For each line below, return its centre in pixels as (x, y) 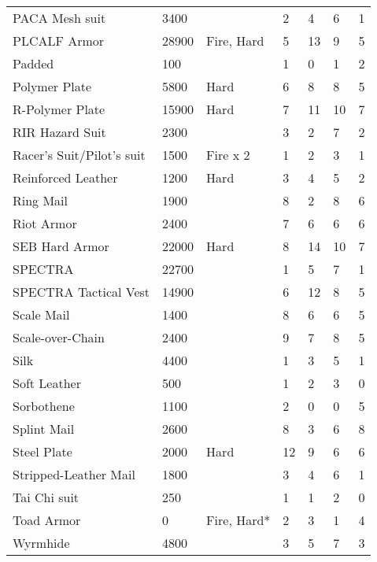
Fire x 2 (228, 155)
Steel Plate (43, 451)
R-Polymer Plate (59, 109)
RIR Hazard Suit (59, 132)
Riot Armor (45, 223)
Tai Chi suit (46, 497)
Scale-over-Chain (59, 337)
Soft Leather (47, 383)
